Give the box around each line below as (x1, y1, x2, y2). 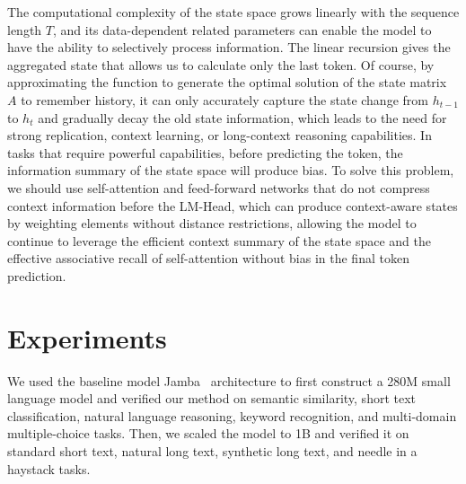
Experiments (7, 319, 167, 356)
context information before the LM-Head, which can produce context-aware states (7, 196, 458, 215)
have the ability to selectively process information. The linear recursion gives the (7, 38, 451, 57)
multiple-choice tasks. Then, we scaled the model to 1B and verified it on (7, 424, 409, 443)
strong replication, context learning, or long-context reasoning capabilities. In (7, 126, 432, 145)
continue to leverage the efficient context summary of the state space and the (7, 231, 431, 250)
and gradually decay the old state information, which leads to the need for (38, 108, 447, 127)
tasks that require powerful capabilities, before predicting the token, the (7, 143, 403, 162)
